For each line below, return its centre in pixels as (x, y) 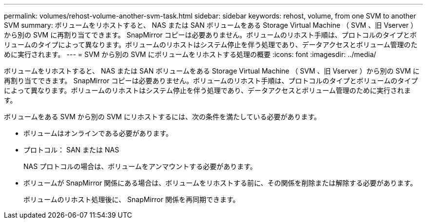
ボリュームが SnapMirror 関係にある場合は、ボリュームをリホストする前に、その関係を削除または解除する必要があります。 (220, 183)
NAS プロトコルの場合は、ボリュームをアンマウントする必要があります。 (140, 166)
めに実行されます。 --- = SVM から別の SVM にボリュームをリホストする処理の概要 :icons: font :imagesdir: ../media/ (190, 54)
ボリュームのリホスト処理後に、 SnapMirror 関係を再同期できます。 (132, 199)
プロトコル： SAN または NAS (71, 150)
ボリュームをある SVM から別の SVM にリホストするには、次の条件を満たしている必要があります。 (163, 117)
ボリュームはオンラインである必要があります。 (98, 133)
